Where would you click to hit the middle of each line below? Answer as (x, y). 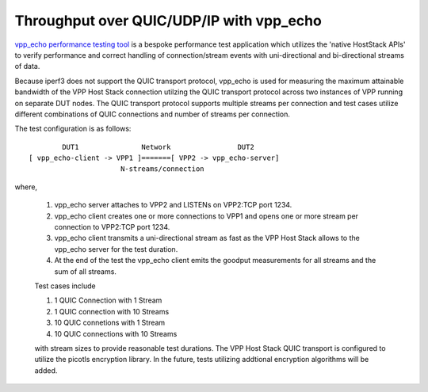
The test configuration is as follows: (73, 129)
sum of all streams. (85, 271)
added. (46, 370)
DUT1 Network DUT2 (159, 147)
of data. (27, 67)
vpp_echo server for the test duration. (116, 249)
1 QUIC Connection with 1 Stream (108, 300)
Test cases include (65, 286)
